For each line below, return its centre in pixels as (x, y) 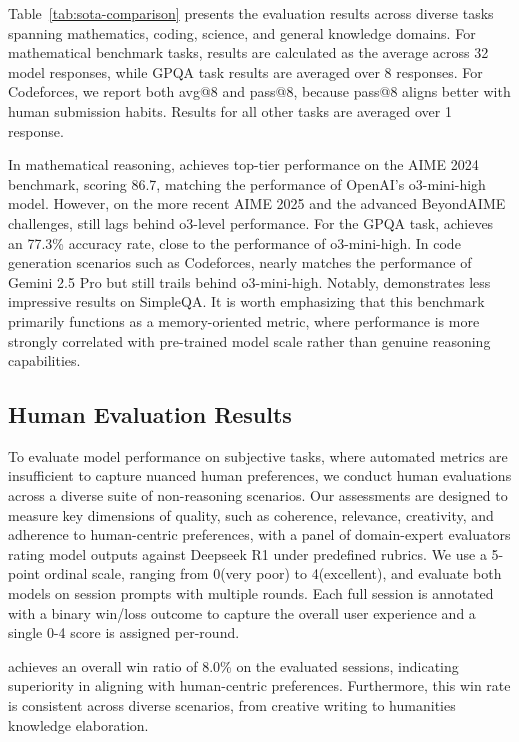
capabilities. (44, 360)
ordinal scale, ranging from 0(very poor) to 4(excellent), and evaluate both (273, 573)
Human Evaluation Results (150, 414)
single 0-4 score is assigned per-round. (124, 632)
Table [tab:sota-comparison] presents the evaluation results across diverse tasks (251, 13)
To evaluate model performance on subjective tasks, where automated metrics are (258, 455)
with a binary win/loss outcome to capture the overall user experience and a (242, 612)
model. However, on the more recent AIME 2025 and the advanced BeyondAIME (257, 203)
